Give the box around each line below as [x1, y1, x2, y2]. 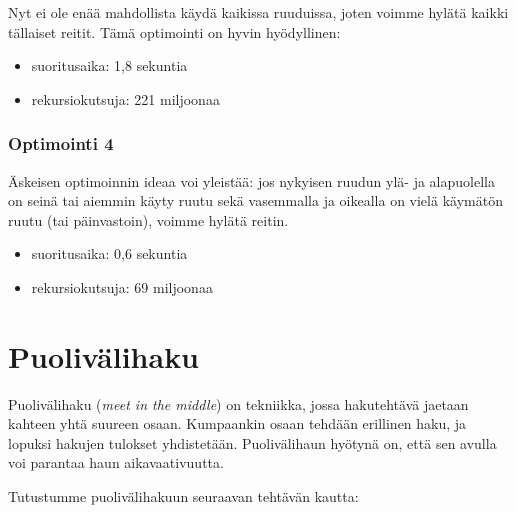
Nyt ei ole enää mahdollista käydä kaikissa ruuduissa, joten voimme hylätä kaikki [8, 2, 509, 22]
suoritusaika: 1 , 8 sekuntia [31, 55, 188, 76]
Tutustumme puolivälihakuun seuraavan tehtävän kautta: [8, 486, 359, 507]
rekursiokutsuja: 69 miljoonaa [31, 276, 213, 297]
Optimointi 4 [8, 131, 114, 156]
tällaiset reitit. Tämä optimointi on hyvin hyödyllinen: [8, 21, 341, 42]
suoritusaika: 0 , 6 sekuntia [31, 243, 188, 264]
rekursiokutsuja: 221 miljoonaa [31, 88, 220, 109]
